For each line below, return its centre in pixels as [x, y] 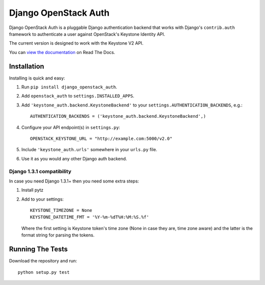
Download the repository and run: [43, 261]
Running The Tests [39, 249]
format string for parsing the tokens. [58, 235]
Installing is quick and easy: [37, 78]
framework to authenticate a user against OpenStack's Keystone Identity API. [87, 34]
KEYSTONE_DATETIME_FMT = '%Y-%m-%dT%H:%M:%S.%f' [90, 217]
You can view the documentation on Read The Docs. [62, 52]
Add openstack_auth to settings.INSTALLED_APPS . [78, 96]
